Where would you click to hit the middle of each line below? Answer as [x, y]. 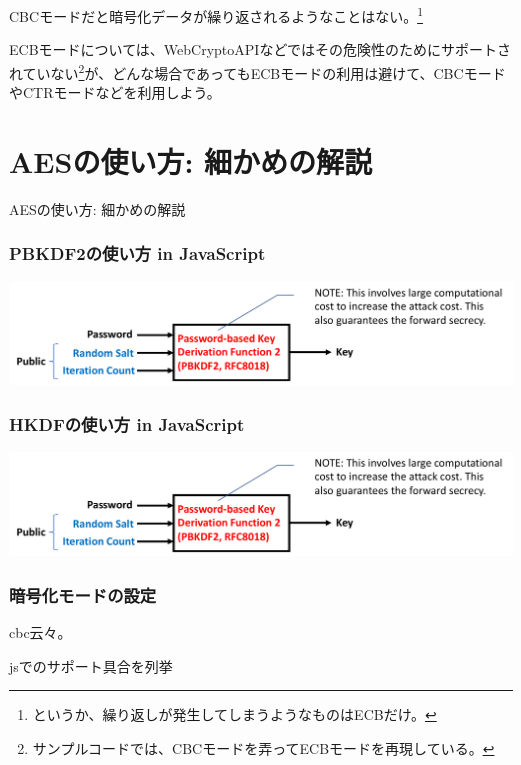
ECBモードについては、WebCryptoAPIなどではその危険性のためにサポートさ [260, 49]
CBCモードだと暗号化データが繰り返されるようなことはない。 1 [216, 14]
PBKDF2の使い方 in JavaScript [137, 253]
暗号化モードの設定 [83, 594]
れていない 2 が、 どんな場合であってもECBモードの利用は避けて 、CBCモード [257, 71]
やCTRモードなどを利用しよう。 [115, 92]
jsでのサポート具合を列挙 [91, 665]
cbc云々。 [40, 631]
